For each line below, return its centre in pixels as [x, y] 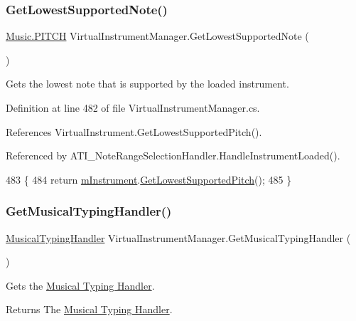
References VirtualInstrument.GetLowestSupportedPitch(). [134, 131]
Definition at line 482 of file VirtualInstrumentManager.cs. [133, 107]
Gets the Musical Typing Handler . [80, 285]
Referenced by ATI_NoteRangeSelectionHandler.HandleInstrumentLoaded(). [173, 156]
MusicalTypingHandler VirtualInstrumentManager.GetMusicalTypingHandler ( [178, 237]
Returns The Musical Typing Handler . [89, 309]
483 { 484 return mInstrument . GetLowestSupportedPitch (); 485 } [149, 179]
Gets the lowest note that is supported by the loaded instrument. [147, 84]
